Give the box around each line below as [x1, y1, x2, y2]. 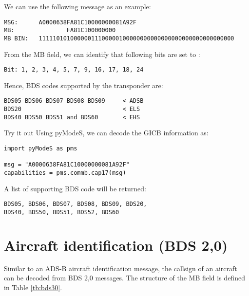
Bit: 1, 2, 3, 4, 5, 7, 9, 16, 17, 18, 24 [4, 66, 144, 74]
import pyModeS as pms [4, 145, 77, 152]
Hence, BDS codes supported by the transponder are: [4, 80, 163, 90]
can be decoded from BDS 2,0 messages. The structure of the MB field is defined [4, 273, 245, 283]
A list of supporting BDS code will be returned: [4, 183, 146, 193]
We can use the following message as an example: [4, 1, 151, 11]
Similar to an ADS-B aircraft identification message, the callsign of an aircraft [4, 263, 237, 273]
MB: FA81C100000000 [4, 27, 116, 34]
